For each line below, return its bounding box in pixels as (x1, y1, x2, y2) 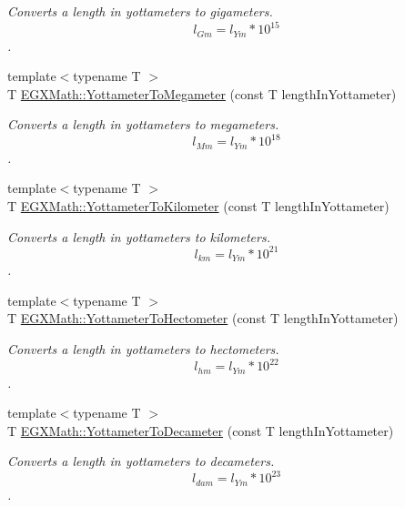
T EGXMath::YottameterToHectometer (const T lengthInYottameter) (7, 309, 399, 328)
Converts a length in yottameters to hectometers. (7, 339, 279, 358)
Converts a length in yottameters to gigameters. (7, 2, 273, 20)
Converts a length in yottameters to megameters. (7, 115, 279, 134)
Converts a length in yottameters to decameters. (7, 451, 275, 471)
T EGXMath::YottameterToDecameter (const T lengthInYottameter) (7, 421, 394, 440)
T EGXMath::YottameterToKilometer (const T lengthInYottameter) (7, 197, 390, 216)
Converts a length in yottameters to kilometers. (7, 227, 270, 246)
